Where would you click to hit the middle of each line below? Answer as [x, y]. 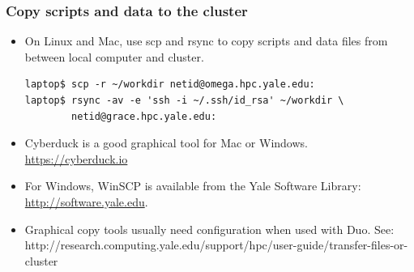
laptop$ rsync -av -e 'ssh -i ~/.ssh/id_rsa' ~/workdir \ [184, 100]
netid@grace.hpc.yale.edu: [144, 116]
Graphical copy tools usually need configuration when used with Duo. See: [209, 229]
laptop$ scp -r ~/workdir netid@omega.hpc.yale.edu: [170, 85]
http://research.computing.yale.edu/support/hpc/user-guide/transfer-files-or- [216, 245]
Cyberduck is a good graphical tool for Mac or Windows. [166, 143]
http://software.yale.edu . [86, 201]
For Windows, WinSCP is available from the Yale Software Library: [193, 186]
